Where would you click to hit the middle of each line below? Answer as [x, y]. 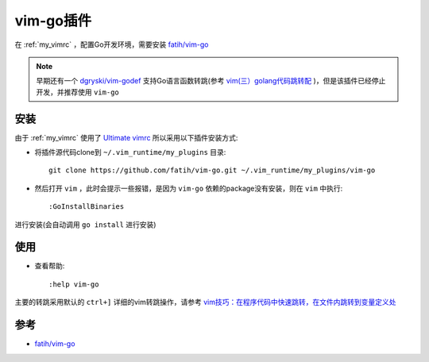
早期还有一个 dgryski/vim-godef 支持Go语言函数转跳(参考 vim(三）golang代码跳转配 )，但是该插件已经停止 [211, 81]
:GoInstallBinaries [87, 207]
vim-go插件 [53, 21]
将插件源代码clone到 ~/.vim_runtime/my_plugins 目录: [130, 152]
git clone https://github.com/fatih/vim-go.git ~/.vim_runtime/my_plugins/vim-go [212, 170]
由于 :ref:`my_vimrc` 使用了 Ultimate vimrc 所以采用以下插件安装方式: [126, 137]
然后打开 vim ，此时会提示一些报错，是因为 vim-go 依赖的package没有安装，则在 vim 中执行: [189, 188]
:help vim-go [74, 284]
